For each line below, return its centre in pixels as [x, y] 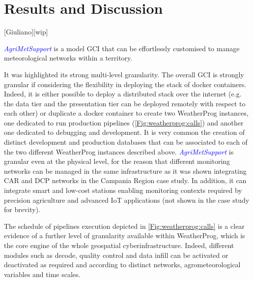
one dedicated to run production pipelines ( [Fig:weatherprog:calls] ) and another [124, 122]
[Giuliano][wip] [26, 32]
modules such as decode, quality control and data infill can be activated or [116, 255]
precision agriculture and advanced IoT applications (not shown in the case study [127, 200]
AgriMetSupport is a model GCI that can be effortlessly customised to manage [122, 48]
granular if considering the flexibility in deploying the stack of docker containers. [125, 84]
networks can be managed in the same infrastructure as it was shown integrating [125, 171]
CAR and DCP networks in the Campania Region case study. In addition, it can [125, 180]
